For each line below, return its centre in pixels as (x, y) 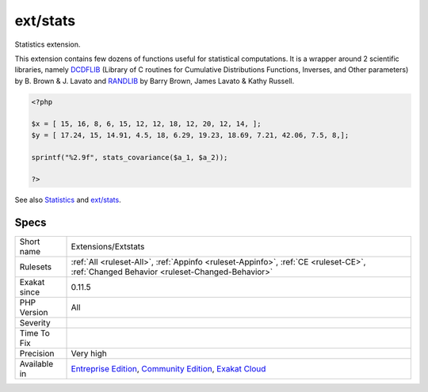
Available (36, 364)
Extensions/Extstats (108, 247)
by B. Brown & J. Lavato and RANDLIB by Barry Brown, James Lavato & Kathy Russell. (155, 81)
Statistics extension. (48, 44)
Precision (37, 354)
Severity (35, 323)
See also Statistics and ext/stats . (68, 200)
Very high (89, 354)
